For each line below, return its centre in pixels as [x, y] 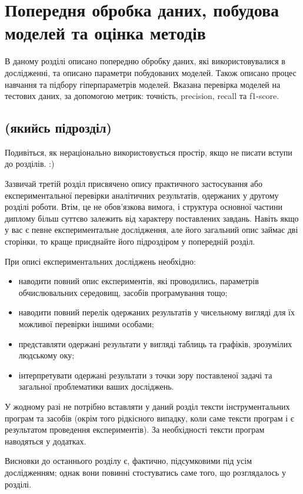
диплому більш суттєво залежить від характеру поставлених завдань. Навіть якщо [152, 218]
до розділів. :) [30, 164]
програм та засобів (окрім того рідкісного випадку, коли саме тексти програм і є [149, 418]
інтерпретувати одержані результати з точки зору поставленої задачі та [145, 375]
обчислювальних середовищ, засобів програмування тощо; [123, 292]
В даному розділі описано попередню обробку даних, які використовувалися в [145, 61]
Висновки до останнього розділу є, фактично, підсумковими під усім [129, 461]
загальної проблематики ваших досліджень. [96, 386]
